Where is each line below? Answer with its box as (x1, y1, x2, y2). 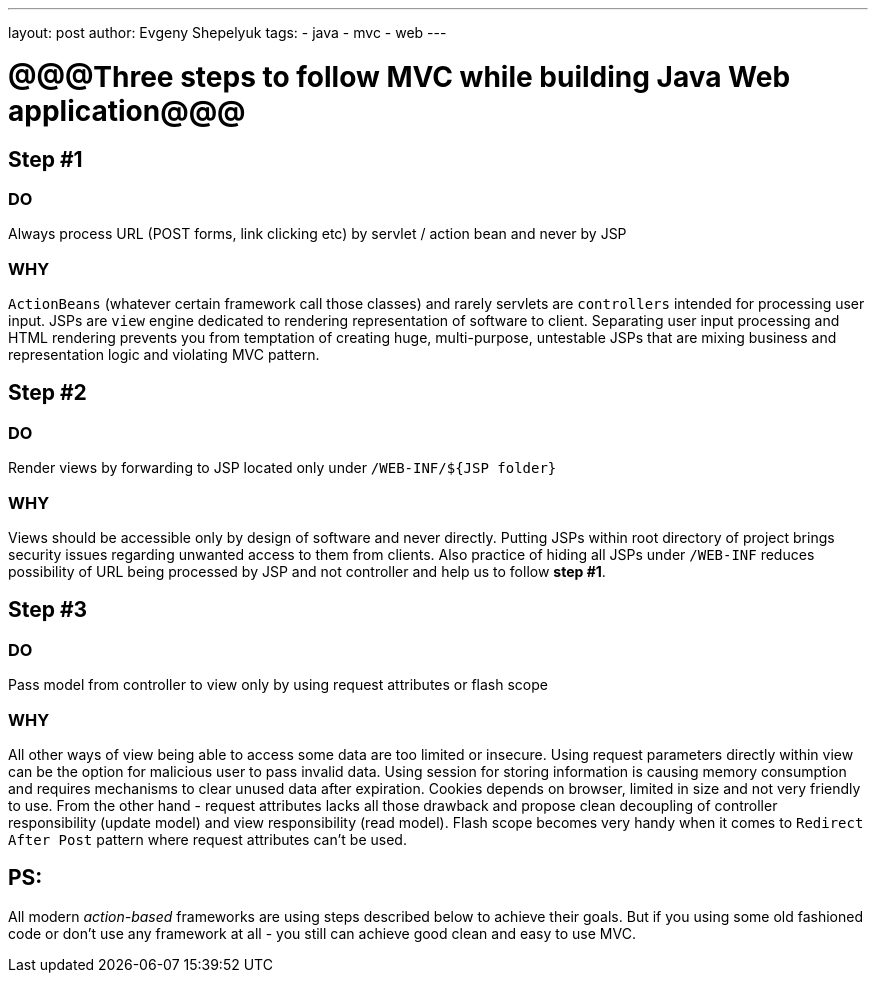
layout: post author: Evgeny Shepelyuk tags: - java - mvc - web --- (8, 24, 447, 41)
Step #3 (8, 597, 88, 623)
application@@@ (8, 93, 246, 128)
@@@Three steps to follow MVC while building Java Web (8, 59, 791, 94)
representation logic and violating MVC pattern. (8, 346, 320, 364)
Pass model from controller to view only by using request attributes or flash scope (8, 676, 548, 694)
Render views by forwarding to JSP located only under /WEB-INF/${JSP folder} (8, 459, 557, 477)
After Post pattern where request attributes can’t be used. (8, 830, 407, 848)
